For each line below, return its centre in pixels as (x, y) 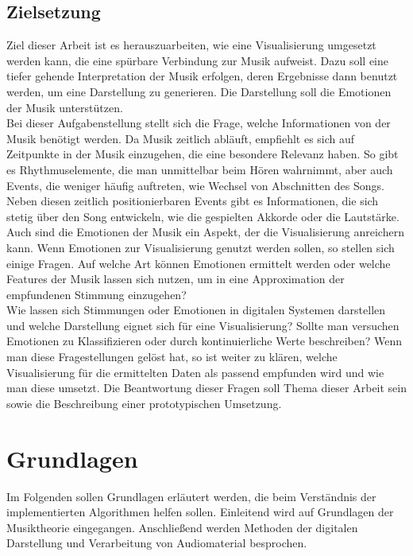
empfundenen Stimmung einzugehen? (96, 294)
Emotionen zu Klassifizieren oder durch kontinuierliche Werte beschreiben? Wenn (205, 341)
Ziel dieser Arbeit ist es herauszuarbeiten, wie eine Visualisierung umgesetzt (191, 45)
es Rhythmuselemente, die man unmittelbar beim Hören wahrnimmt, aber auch (200, 169)
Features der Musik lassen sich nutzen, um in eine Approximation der (176, 279)
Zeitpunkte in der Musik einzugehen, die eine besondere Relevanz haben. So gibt (203, 154)
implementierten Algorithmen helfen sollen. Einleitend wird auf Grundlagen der (200, 512)
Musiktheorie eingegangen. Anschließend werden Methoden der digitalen (182, 527)
